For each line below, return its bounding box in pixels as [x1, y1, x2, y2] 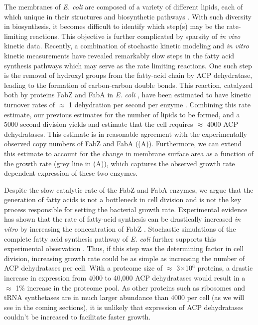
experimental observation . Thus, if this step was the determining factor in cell [4, 243, 244, 254]
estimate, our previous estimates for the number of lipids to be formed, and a [4, 109, 240, 119]
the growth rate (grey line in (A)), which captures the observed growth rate [4, 158, 235, 168]
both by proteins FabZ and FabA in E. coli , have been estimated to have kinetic [4, 89, 251, 100]
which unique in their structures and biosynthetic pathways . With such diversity [4, 11, 252, 21]
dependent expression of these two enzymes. [4, 168, 138, 178]
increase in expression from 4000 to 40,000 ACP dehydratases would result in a [4, 273, 246, 283]
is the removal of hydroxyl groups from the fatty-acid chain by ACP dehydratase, [4, 70, 253, 80]
